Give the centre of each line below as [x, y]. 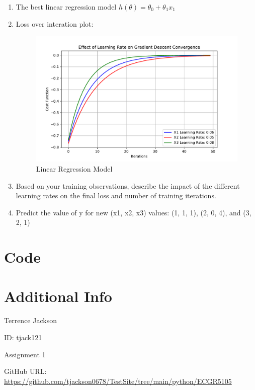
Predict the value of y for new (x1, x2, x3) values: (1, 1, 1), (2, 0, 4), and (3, [134, 212]
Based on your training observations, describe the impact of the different [128, 185]
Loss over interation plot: [55, 23]
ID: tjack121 [23, 337]
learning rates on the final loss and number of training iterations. [116, 196]
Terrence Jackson [30, 320]
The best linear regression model [66, 7]
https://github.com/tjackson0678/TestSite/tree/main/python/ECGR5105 [118, 381]
